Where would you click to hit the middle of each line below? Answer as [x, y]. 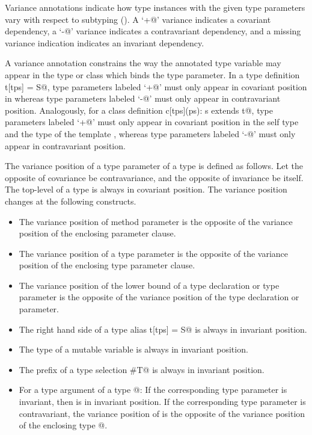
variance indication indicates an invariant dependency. [105, 42]
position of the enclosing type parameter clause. [107, 265]
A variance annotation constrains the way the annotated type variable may [143, 63]
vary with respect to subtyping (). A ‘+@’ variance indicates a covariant [138, 19]
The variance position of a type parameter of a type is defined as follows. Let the [154, 166]
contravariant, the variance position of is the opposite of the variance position [162, 413]
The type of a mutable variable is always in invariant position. [133, 349]
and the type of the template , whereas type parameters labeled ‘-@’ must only [150, 133]
